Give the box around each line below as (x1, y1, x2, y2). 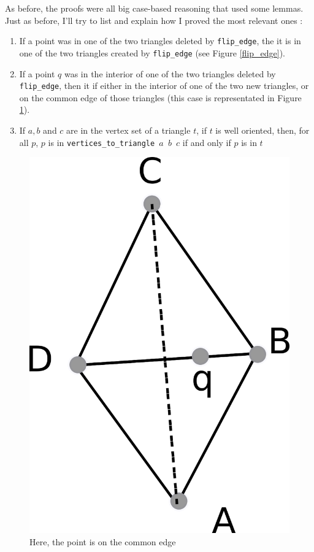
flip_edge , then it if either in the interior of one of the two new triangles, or (19, 79, 309, 92)
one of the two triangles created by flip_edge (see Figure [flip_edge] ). (19, 46, 285, 59)
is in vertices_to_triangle (48, 136, 155, 148)
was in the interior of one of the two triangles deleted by (64, 67, 276, 80)
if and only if (182, 136, 231, 148)
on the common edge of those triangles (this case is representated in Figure (19, 91, 302, 104)
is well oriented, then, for (215, 123, 310, 136)
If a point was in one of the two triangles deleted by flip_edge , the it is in (19, 34, 301, 47)
